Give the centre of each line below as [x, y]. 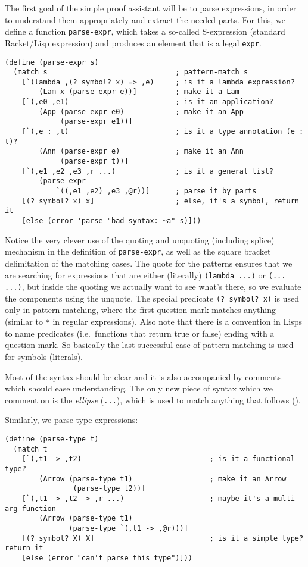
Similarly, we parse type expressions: [71, 420]
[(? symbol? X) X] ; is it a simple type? [163, 538]
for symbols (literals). [44, 356]
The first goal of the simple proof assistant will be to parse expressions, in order [151, 8]
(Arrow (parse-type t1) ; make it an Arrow [163, 479]
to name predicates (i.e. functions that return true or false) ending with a [140, 333]
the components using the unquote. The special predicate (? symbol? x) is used [152, 298]
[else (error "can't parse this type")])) [107, 558]
